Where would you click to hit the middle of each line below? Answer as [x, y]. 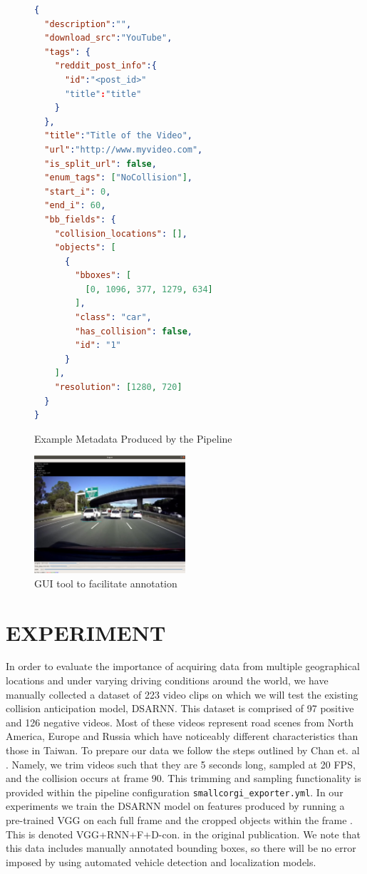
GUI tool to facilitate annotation [106, 583]
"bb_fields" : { [80, 219]
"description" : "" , [88, 24]
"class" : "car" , [113, 318]
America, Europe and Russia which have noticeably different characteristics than [182, 736]
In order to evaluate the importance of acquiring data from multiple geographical [183, 666]
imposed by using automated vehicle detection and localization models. [161, 862]
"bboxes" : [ [103, 276]
